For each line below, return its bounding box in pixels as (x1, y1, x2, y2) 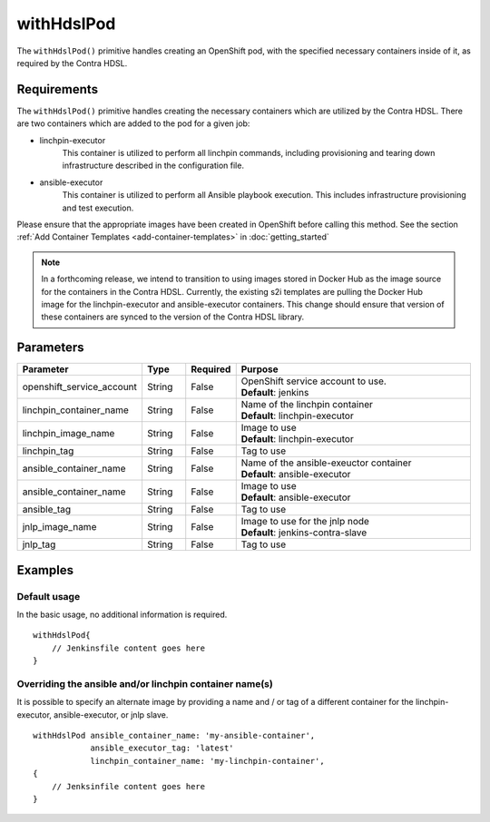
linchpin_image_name (22, 427, 115, 440)
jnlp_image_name (22, 521, 97, 533)
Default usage (16, 590, 81, 602)
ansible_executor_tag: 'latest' (90, 743, 235, 753)
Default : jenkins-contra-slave (240, 526, 367, 539)
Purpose (240, 363, 279, 376)
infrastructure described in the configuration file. (62, 160, 245, 171)
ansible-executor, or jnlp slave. (53, 709, 169, 720)
